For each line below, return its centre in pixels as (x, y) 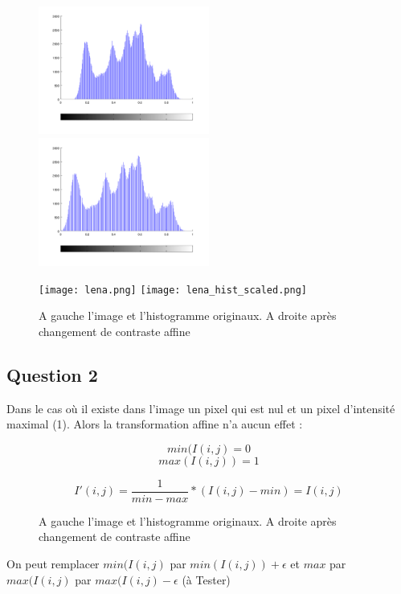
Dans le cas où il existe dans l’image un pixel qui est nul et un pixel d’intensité (201, 408)
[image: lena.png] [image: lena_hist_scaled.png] (173, 290)
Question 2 (52, 374)
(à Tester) (206, 579)
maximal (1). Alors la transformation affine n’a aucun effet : (155, 424)
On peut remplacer (53, 564)
